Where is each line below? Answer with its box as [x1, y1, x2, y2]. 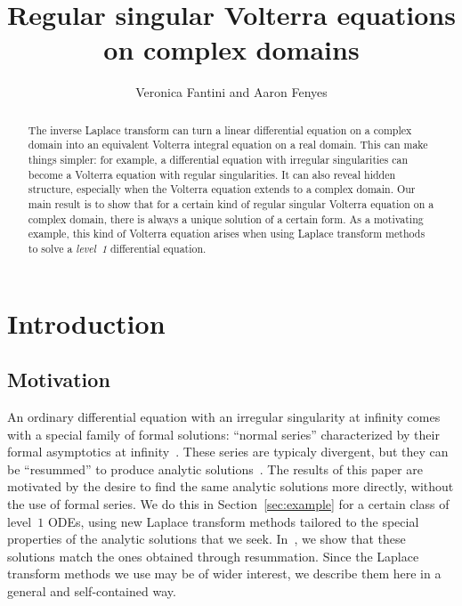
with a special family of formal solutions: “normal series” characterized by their [7, 424, 440, 443]
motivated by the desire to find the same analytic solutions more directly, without [7, 477, 454, 496]
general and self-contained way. [7, 581, 176, 600]
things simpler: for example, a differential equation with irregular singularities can [28, 152, 409, 167]
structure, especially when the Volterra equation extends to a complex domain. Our [28, 182, 416, 197]
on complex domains [103, 31, 360, 68]
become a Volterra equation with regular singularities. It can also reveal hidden [28, 166, 396, 182]
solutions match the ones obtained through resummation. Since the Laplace [7, 546, 419, 565]
